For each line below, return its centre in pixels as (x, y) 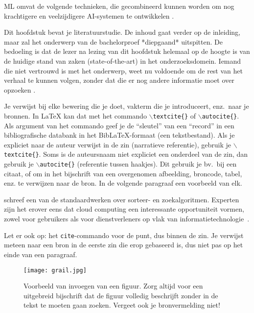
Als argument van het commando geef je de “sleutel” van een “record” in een (119, 125)
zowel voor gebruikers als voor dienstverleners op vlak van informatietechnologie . (127, 219)
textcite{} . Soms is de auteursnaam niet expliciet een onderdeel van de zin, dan (126, 154)
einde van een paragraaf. (41, 254)
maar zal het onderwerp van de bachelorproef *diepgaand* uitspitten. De (113, 41)
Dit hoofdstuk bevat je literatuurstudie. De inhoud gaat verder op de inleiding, (122, 32)
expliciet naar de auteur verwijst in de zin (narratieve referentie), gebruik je (117, 144)
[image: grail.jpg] (55, 270)
